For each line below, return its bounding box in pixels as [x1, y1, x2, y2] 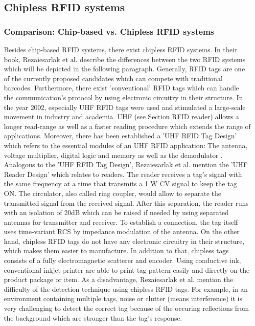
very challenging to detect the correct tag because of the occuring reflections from [4, 303, 249, 313]
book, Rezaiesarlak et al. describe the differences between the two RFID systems [4, 54, 246, 64]
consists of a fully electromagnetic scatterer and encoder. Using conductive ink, [4, 255, 241, 265]
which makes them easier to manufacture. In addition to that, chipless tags [4, 245, 229, 256]
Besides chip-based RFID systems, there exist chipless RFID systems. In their [4, 44, 237, 54]
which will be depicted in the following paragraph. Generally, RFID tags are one [4, 64, 245, 74]
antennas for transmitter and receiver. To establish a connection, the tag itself [4, 217, 238, 227]
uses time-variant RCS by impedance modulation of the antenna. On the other [4, 226, 240, 237]
